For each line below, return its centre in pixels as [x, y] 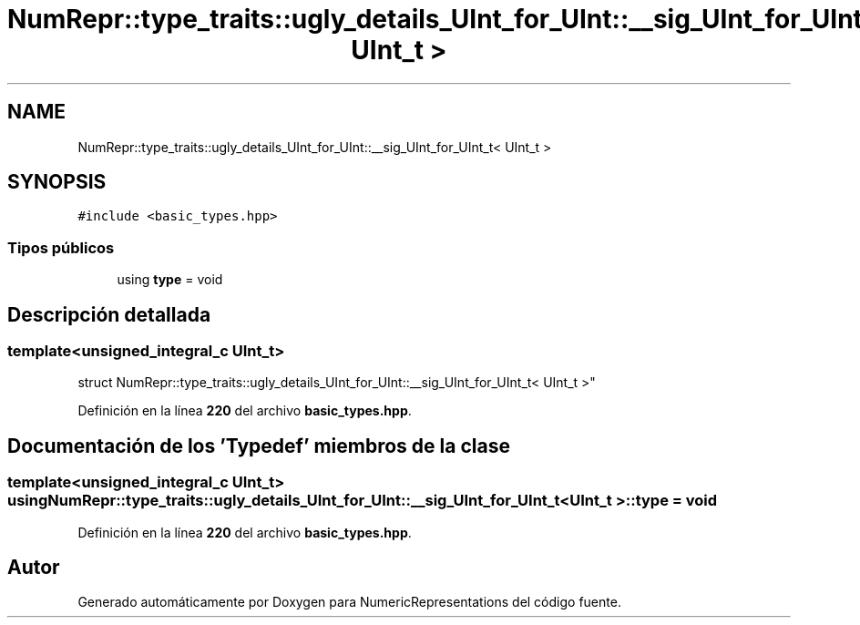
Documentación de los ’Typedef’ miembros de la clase [259, 446]
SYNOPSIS [57, 182]
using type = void [170, 280]
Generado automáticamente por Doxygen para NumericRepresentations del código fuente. [349, 602]
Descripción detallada [109, 314]
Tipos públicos [61, 247]
